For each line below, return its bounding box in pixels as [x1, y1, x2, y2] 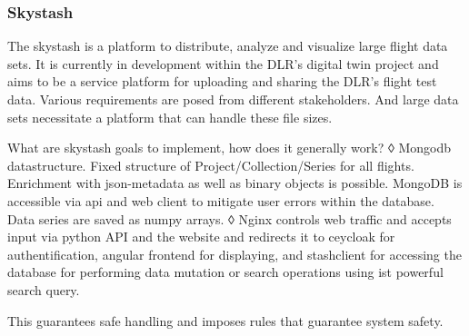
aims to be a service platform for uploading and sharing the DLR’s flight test [7, 72, 437, 91]
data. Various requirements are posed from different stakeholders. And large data [7, 90, 459, 108]
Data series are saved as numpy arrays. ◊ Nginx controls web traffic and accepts [7, 209, 452, 228]
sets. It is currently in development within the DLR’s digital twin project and [7, 54, 439, 73]
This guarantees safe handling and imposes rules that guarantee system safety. [7, 311, 444, 330]
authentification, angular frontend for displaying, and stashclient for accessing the [7, 244, 462, 263]
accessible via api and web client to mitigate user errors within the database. [7, 191, 434, 210]
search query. [7, 280, 80, 299]
